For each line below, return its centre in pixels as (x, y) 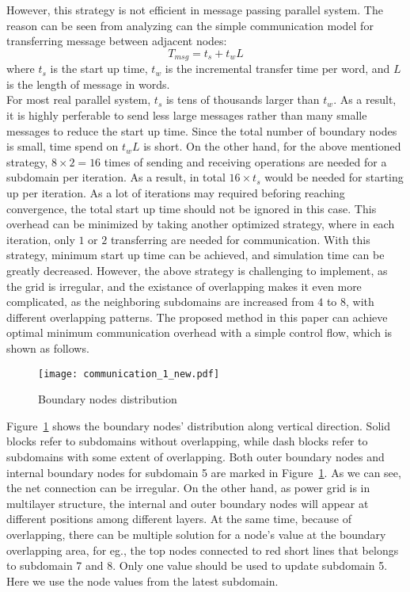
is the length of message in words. (88, 84)
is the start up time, (99, 69)
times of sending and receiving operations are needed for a (245, 161)
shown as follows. (48, 348)
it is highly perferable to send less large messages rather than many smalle (187, 115)
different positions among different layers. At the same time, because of (179, 519)
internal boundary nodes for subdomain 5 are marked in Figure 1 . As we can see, (204, 472)
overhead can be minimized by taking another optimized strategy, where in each (201, 224)
